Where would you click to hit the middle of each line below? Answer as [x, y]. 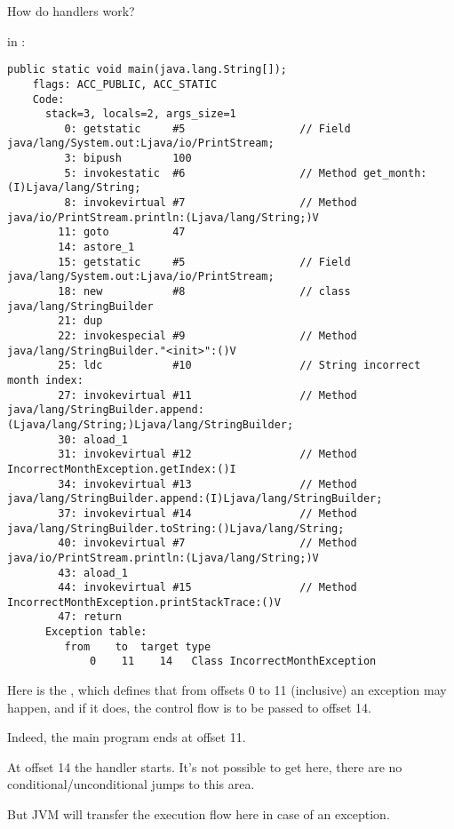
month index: [45, 380]
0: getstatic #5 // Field [207, 128]
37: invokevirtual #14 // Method [207, 513]
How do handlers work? [71, 11]
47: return [90, 617]
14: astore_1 [96, 247]
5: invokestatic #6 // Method [211, 173]
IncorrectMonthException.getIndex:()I [122, 469]
